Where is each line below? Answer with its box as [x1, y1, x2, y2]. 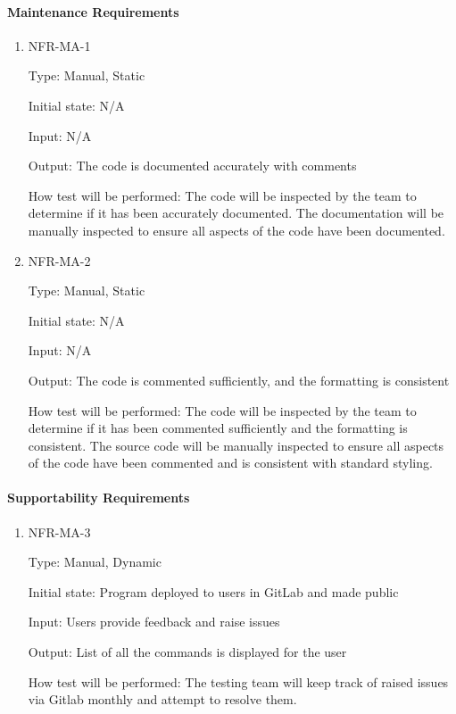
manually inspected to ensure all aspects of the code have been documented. [28, 220, 445, 239]
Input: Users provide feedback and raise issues [28, 612, 280, 631]
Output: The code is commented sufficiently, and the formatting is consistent [28, 370, 450, 389]
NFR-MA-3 [28, 522, 91, 541]
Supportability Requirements [7, 488, 190, 507]
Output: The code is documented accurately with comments [28, 156, 357, 175]
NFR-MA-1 [28, 36, 91, 54]
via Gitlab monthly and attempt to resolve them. [28, 690, 297, 709]
